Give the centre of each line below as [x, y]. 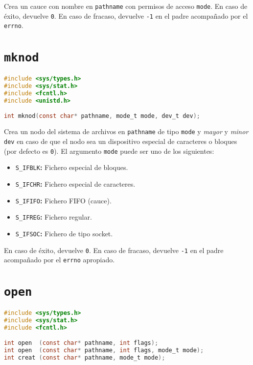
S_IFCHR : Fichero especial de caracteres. [75, 183]
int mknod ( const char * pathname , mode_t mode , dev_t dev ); [102, 116]
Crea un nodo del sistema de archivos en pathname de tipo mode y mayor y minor [126, 131]
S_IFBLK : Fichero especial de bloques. [72, 167]
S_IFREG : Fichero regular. [54, 217]
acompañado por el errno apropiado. [59, 260]
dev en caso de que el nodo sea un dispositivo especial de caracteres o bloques [121, 141]
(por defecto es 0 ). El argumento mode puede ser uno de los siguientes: [109, 151]
